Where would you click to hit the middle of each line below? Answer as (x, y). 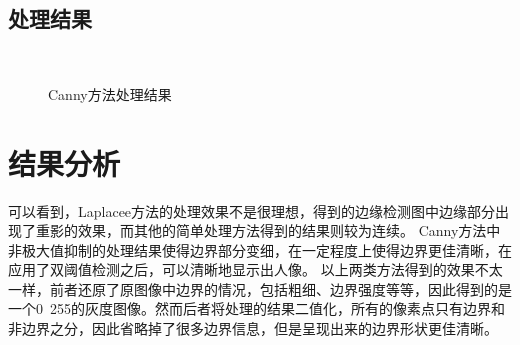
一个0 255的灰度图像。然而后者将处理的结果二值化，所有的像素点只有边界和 (256, 308)
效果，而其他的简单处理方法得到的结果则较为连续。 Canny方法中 (289, 230)
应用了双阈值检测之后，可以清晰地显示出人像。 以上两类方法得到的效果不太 (255, 269)
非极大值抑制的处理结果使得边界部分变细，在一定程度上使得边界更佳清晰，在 (260, 249)
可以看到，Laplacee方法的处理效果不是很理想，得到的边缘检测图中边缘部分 (252, 210)
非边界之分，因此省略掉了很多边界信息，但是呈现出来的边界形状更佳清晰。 (253, 328)
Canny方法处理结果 (110, 93)
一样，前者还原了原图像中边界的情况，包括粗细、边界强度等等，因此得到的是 (260, 288)
